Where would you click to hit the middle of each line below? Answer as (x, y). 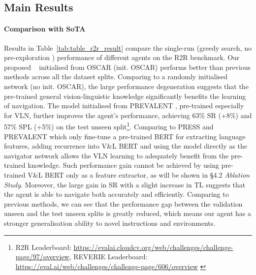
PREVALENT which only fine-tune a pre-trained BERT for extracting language (125, 136)
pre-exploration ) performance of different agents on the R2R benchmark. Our (122, 57)
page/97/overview (42, 257)
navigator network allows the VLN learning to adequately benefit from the (116, 155)
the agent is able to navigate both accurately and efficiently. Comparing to (116, 194)
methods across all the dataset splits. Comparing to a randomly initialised (116, 76)
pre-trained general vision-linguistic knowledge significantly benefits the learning (125, 96)
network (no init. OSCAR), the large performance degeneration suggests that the (126, 86)
